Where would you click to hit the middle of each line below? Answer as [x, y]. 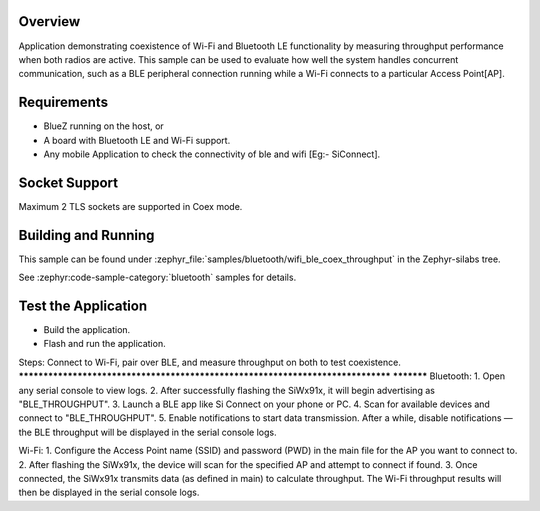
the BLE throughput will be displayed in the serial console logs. [147, 432]
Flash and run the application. [104, 344]
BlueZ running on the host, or [103, 126]
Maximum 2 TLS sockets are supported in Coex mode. [130, 206]
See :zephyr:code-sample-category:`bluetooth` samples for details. [157, 277]
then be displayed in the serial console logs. [109, 492]
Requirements [63, 102]
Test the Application [83, 306]
